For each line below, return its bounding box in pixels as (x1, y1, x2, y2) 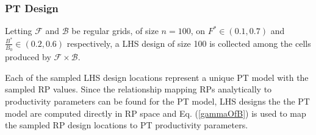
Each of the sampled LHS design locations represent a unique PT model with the (5, 71, 309, 83)
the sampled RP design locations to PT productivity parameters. (5, 119, 248, 131)
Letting (5, 24, 32, 37)
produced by (5, 50, 51, 63)
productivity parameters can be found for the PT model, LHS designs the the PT (5, 94, 310, 107)
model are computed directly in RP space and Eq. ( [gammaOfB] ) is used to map (5, 106, 306, 119)
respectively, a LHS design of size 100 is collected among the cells (66, 36, 311, 49)
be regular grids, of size (71, 24, 159, 37)
